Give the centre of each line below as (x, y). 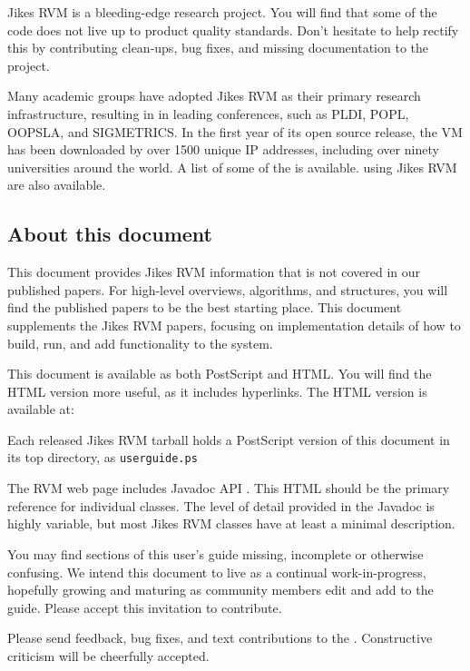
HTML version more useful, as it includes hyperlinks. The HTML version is (217, 391)
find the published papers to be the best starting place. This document (205, 307)
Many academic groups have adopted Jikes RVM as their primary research (214, 96)
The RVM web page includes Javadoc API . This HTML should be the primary (229, 488)
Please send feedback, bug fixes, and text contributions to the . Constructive (220, 638)
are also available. (57, 185)
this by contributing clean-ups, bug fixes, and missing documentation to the (218, 48)
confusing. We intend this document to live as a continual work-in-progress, (217, 572)
